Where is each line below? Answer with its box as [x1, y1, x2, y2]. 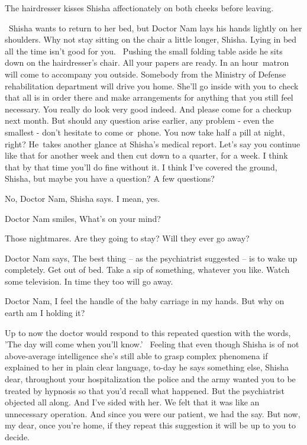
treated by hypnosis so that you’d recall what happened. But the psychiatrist [5, 384, 285, 396]
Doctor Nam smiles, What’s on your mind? [5, 212, 161, 224]
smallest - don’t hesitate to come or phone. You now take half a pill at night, [5, 125, 285, 138]
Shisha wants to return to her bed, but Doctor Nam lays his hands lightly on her [8, 21, 302, 34]
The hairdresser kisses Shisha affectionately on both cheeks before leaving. [5, 2, 274, 14]
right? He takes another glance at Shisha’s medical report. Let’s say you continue [5, 137, 300, 150]
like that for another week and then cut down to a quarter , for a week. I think [5, 149, 288, 162]
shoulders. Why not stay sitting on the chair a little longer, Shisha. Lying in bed [5, 33, 297, 46]
